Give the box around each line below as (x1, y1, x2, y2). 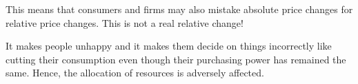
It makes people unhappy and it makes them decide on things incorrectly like (6, 39, 332, 53)
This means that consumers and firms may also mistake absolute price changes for (6, 2, 353, 16)
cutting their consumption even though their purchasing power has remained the (6, 52, 346, 66)
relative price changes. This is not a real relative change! (6, 15, 243, 30)
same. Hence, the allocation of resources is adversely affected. (6, 65, 264, 80)
